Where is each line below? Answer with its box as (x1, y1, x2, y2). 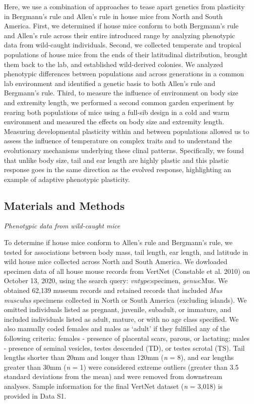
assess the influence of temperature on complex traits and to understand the (4, 135, 232, 146)
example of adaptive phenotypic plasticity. (4, 174, 130, 184)
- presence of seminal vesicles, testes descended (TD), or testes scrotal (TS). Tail (4, 342, 245, 353)
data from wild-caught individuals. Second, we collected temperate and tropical (4, 40, 241, 50)
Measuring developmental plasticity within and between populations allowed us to (4, 126, 250, 136)
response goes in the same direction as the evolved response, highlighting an (4, 164, 231, 175)
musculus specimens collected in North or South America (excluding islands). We (4, 294, 247, 305)
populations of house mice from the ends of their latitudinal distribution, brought (4, 49, 248, 59)
